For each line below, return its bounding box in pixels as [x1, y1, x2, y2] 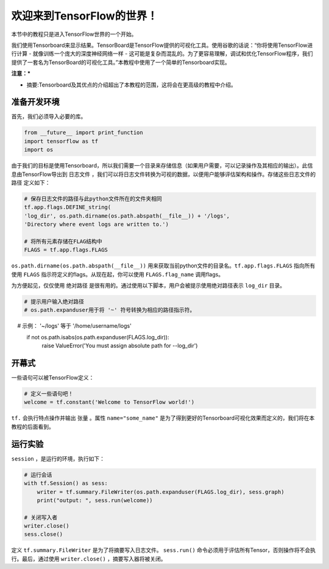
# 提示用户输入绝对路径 [24, 299, 85, 305]
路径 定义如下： [11, 178, 51, 186]
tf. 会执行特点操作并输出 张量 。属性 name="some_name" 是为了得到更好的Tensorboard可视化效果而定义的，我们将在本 [11, 414, 315, 422]
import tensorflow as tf [24, 138, 99, 144]
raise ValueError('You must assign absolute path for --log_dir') [41, 342, 198, 350]
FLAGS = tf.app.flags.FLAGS [24, 247, 108, 253]
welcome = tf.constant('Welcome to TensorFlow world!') [24, 399, 195, 406]
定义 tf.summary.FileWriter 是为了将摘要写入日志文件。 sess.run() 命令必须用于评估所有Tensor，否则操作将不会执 [11, 546, 316, 554]
